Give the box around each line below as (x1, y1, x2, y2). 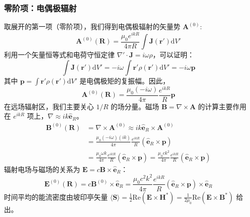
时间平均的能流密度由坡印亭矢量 (4, 191, 108, 202)
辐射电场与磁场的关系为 (4, 164, 80, 174)
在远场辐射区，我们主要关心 (4, 101, 94, 111)
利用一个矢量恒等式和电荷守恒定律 (4, 49, 115, 60)
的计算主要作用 (198, 101, 247, 111)
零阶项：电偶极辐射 (4, 1, 77, 14)
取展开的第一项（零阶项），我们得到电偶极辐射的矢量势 (4, 21, 180, 32)
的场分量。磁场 (110, 101, 159, 111)
